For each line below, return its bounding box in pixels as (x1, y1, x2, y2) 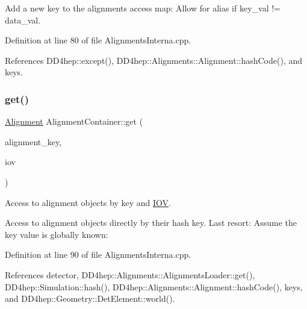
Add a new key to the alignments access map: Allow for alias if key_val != (5, 2, 281, 14)
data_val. (5, 13, 41, 26)
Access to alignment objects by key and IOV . (5, 196, 171, 208)
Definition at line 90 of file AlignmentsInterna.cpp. (5, 248, 191, 261)
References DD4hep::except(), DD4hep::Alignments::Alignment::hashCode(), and (5, 54, 303, 66)
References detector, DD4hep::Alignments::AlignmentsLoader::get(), (5, 268, 255, 281)
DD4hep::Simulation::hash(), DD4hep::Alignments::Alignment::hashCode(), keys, (5, 280, 303, 293)
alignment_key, (5, 135, 62, 148)
